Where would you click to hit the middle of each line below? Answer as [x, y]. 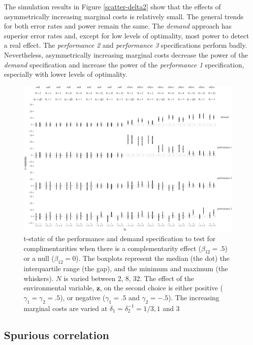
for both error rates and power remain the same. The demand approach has [118, 26]
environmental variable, [59, 288]
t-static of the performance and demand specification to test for [120, 238]
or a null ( [39, 258]
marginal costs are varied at [66, 308]
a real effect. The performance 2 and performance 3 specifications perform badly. [126, 45]
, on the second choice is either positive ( [161, 288]
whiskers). [39, 278]
